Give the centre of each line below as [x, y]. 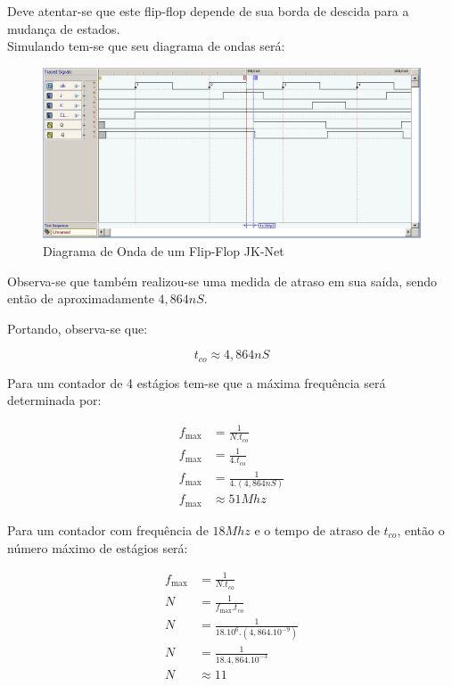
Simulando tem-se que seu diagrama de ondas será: [146, 46]
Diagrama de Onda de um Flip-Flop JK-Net [164, 251]
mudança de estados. [64, 28]
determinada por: [54, 400]
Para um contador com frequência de [108, 529]
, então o [421, 529]
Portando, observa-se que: [78, 328]
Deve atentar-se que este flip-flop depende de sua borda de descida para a [208, 11]
